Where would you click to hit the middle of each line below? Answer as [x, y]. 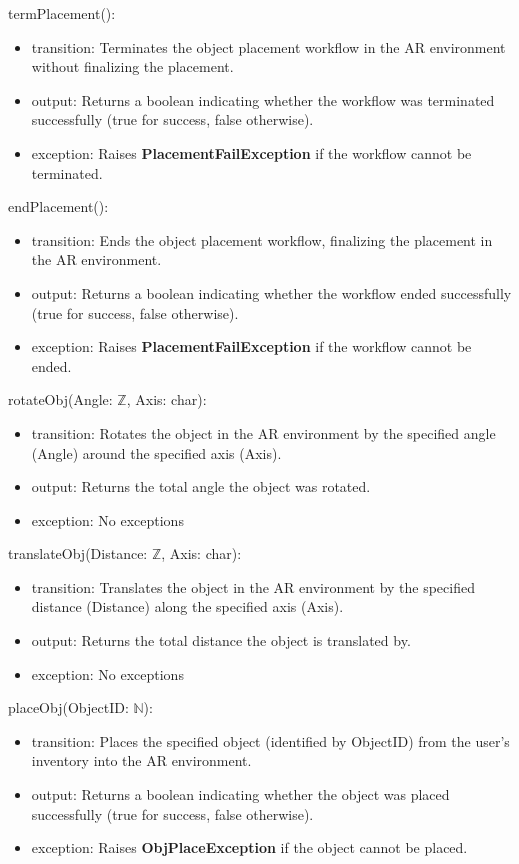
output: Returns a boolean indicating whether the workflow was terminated [263, 99]
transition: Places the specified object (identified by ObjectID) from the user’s [270, 740]
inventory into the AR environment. [141, 760]
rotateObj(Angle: [60, 399]
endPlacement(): [58, 206]
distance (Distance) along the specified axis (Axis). [187, 606]
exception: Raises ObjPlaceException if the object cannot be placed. [249, 847]
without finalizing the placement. [132, 66]
